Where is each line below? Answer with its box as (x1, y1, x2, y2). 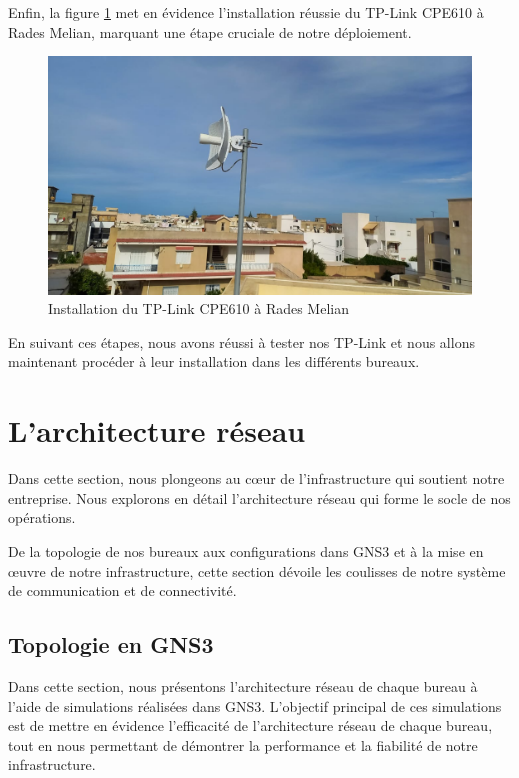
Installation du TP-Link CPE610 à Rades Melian (48, 298, 349, 319)
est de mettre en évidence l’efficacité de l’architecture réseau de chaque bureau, (8, 715, 493, 736)
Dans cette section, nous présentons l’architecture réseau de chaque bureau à (8, 675, 478, 696)
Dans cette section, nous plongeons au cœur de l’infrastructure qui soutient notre (8, 468, 505, 489)
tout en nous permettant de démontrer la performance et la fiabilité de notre (8, 734, 478, 755)
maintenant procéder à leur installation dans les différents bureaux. (8, 351, 420, 372)
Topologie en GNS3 (8, 629, 214, 660)
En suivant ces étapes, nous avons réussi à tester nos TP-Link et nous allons (8, 331, 475, 352)
